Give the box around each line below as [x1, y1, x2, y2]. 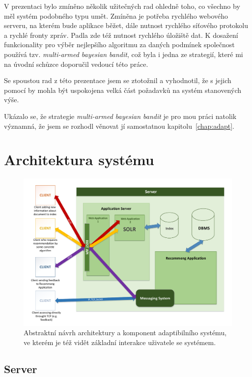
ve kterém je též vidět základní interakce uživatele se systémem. [24, 337, 216, 347]
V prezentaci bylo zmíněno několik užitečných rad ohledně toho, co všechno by [4, 1, 240, 11]
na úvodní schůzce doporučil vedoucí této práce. [4, 58, 148, 69]
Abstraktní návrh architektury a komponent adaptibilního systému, [24, 327, 227, 338]
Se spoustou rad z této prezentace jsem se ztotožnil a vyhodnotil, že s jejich [4, 75, 231, 86]
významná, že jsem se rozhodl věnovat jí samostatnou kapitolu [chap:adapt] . [4, 120, 234, 131]
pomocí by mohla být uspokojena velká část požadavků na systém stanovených [4, 85, 241, 95]
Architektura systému [4, 149, 154, 170]
